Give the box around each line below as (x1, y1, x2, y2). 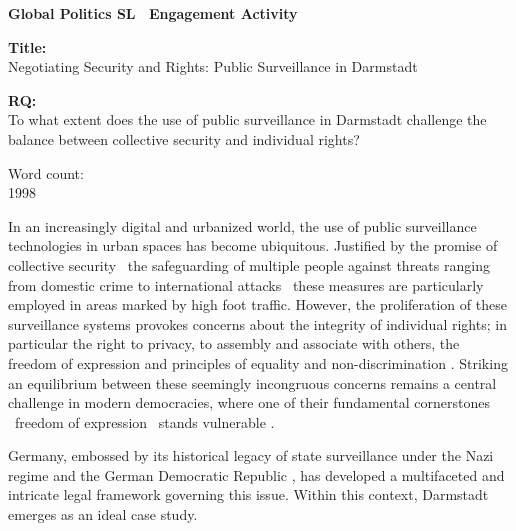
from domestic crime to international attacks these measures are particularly (8, 274, 484, 295)
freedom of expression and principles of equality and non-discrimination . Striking (8, 352, 508, 373)
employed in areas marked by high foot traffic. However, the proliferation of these (8, 294, 507, 315)
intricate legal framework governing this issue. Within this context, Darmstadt (8, 484, 489, 505)
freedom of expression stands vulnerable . (14, 411, 275, 432)
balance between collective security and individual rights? (8, 128, 360, 149)
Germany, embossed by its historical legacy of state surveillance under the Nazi (8, 445, 494, 466)
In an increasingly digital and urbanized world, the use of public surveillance (8, 215, 477, 236)
